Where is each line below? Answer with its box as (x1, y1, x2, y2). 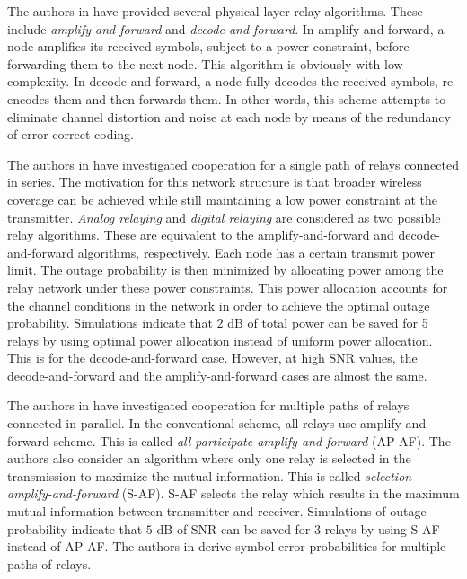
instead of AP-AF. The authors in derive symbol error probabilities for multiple (7, 537, 446, 556)
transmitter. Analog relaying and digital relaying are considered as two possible (7, 207, 441, 226)
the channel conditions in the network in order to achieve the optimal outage (7, 295, 430, 314)
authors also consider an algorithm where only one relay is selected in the (7, 449, 411, 468)
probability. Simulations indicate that (7, 313, 213, 332)
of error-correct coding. (7, 125, 134, 144)
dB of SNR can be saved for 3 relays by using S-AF (156, 519, 440, 538)
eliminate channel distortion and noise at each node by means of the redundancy (7, 107, 451, 126)
